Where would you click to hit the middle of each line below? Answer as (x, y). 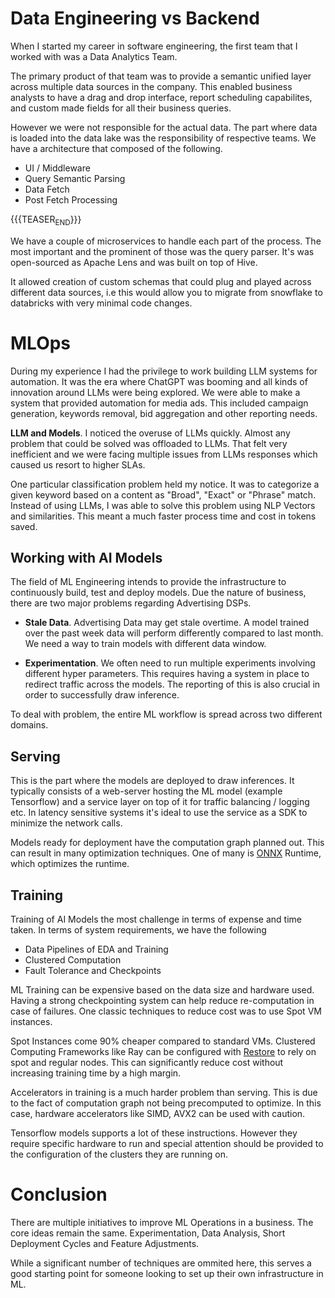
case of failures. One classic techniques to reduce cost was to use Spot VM (166, 1011)
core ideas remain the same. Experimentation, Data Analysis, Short (148, 1233)
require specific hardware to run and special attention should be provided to (167, 1144)
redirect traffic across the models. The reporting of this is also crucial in (172, 684)
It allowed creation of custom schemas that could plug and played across (161, 281)
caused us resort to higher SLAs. (78, 464)
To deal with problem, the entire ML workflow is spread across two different (166, 714)
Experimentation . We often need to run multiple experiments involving (170, 663)
